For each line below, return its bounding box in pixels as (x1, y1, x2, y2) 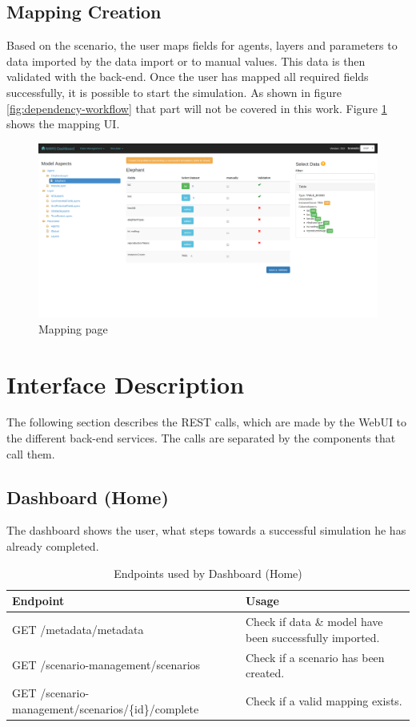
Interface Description (6, 367, 245, 400)
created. (246, 664, 285, 681)
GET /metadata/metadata (12, 620, 144, 637)
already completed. (6, 538, 99, 555)
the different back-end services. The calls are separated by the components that (6, 430, 396, 446)
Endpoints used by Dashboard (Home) (114, 564, 302, 581)
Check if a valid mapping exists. (246, 692, 402, 709)
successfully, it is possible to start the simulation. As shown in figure (6, 83, 342, 100)
